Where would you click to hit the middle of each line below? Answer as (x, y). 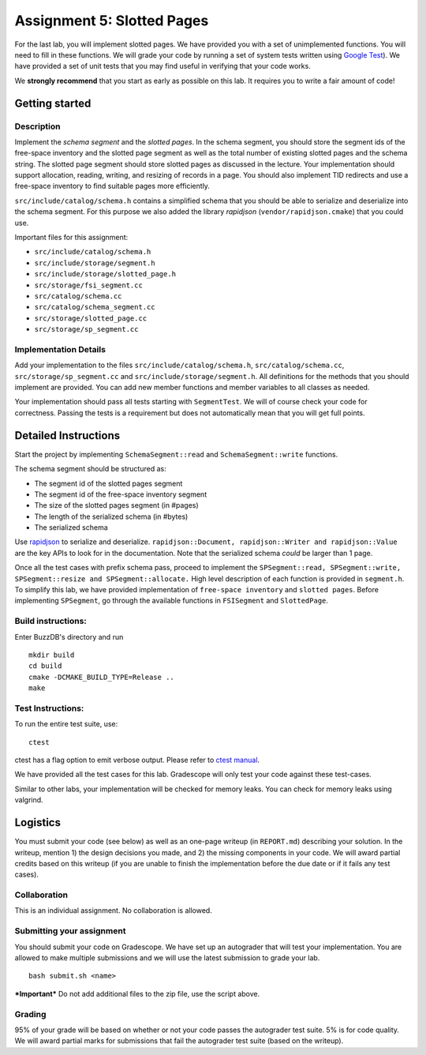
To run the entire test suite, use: (66, 724)
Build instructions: (50, 621)
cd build (45, 666)
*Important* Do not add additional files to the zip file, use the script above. (137, 993)
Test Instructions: (49, 708)
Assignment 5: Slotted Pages (112, 21)
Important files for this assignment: (71, 237)
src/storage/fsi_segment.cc (89, 285)
